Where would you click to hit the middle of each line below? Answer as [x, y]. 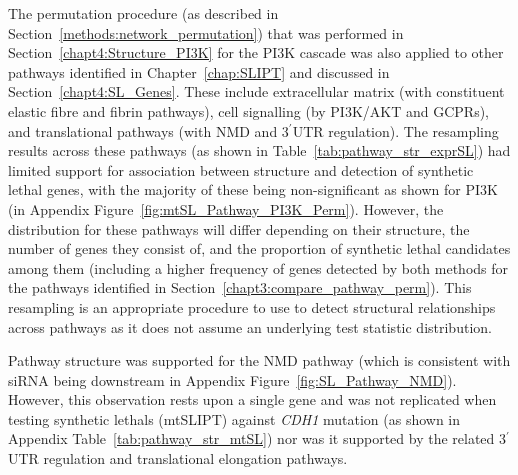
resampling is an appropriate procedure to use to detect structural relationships [252, 306]
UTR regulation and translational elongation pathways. [178, 458]
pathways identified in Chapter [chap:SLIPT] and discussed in [199, 71]
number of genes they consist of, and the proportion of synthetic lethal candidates [259, 248]
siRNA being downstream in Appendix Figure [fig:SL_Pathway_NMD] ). [232, 379]
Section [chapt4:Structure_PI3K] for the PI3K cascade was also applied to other [256, 52]
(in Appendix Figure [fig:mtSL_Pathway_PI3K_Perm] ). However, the [226, 208]
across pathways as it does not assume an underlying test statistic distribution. [250, 326]
